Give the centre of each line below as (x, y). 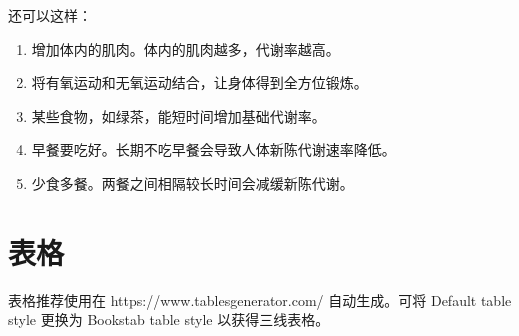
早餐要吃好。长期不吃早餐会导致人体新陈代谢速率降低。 (213, 149)
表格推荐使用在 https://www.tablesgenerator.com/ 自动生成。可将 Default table (260, 299)
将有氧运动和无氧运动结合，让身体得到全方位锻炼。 (199, 82)
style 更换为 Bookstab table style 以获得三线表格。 (169, 319)
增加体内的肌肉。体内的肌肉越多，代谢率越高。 (185, 48)
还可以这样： (50, 15)
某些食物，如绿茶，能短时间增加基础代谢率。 (178, 115)
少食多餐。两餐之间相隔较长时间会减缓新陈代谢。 (192, 182)
